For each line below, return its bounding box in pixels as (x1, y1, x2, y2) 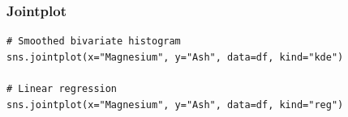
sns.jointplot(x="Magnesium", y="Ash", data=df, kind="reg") (6, 98, 344, 111)
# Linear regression (6, 83, 118, 94)
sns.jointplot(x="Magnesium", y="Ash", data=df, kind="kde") (6, 51, 344, 63)
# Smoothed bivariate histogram (6, 36, 181, 48)
